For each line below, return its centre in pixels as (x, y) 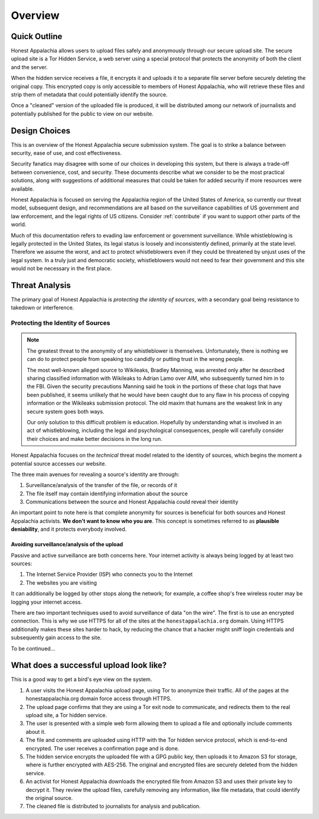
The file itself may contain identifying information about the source (107, 494)
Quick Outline (37, 36)
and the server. (29, 67)
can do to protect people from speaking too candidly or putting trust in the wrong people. (136, 359)
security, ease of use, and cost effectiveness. (66, 153)
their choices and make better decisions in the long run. (95, 438)
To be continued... (33, 649)
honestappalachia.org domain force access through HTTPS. (99, 699)
